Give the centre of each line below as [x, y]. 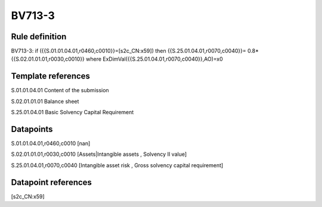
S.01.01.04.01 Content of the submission [60, 90]
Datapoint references [52, 182]
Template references [51, 76]
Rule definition [39, 37]
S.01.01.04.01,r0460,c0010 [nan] [51, 143]
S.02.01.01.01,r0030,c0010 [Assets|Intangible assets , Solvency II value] [99, 154]
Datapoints [32, 129]
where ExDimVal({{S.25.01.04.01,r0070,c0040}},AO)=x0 [154, 59]
